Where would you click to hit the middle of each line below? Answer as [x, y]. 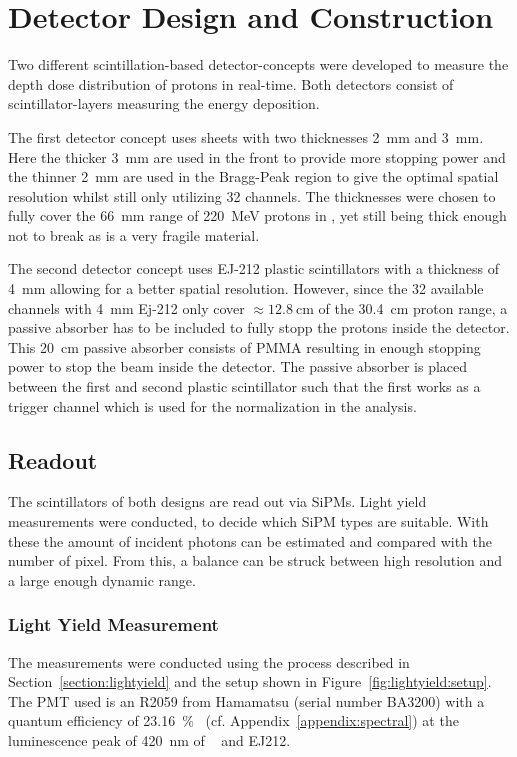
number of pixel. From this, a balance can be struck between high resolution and [255, 560]
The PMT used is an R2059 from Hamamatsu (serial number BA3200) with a [246, 700]
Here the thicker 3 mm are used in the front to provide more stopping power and [257, 156]
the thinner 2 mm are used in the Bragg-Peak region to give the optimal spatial [253, 176]
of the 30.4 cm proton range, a [413, 307]
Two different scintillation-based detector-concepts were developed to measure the [258, 64]
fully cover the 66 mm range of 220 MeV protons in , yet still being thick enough [257, 215]
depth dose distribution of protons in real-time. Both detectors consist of [231, 83]
